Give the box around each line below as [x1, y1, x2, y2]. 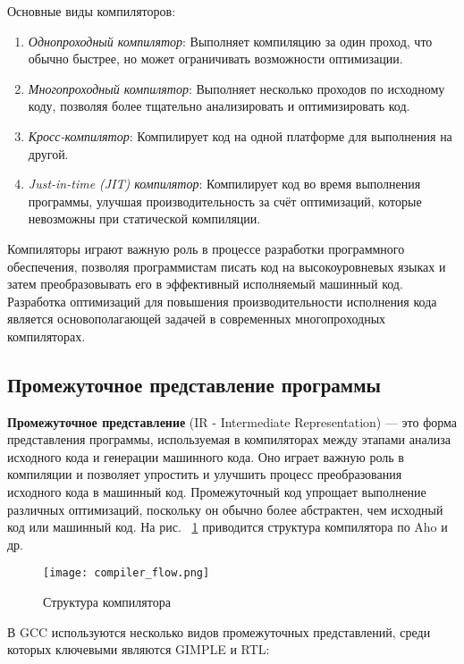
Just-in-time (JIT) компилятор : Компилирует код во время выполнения [28, 174, 421, 193]
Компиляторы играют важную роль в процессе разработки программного [7, 239, 405, 257]
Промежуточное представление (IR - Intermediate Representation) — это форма [7, 412, 458, 431]
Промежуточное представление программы [7, 370, 381, 398]
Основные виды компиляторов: [7, 2, 176, 20]
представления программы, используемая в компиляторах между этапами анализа [7, 430, 451, 449]
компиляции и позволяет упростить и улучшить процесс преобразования [7, 465, 402, 483]
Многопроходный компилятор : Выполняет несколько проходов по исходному [28, 79, 445, 97]
